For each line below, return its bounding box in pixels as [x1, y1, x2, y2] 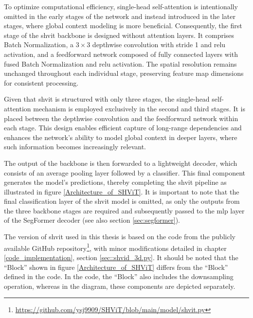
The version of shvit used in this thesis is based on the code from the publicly [4, 231, 235, 242]
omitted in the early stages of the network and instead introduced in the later [4, 11, 235, 21]
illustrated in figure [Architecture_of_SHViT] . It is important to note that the [4, 186, 239, 196]
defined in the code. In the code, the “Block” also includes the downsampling [4, 271, 234, 282]
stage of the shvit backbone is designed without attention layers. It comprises [4, 30, 235, 40]
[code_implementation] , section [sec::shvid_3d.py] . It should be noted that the [4, 252, 238, 262]
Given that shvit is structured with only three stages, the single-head [4, 94, 210, 104]
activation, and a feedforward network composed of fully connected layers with [4, 49, 238, 59]
